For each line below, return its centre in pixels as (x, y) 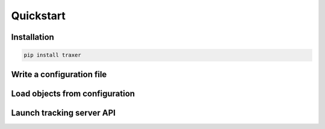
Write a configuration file (59, 74)
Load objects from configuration (73, 93)
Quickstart (39, 16)
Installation (32, 37)
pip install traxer (52, 55)
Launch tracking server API (63, 112)
